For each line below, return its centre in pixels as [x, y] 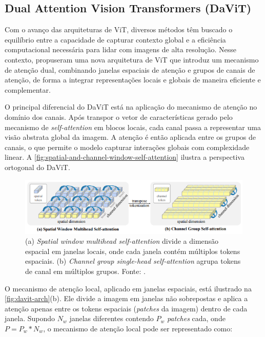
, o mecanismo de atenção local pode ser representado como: [138, 329]
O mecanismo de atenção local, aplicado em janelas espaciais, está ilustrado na [128, 288]
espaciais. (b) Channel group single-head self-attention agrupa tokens [133, 261]
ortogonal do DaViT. [37, 167]
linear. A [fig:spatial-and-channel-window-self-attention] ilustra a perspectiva [125, 157]
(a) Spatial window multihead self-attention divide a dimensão [122, 241]
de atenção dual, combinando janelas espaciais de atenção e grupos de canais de [130, 69]
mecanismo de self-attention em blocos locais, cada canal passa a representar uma [133, 127]
